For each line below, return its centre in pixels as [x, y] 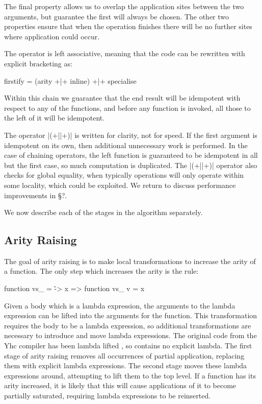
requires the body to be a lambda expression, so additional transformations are [128, 325]
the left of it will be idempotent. [55, 118]
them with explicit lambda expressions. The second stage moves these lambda [126, 365]
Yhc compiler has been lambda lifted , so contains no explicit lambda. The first [128, 346]
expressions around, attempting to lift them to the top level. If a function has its [130, 375]
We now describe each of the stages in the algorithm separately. [103, 212]
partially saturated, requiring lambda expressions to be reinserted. [108, 396]
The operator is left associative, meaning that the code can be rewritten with [125, 53]
